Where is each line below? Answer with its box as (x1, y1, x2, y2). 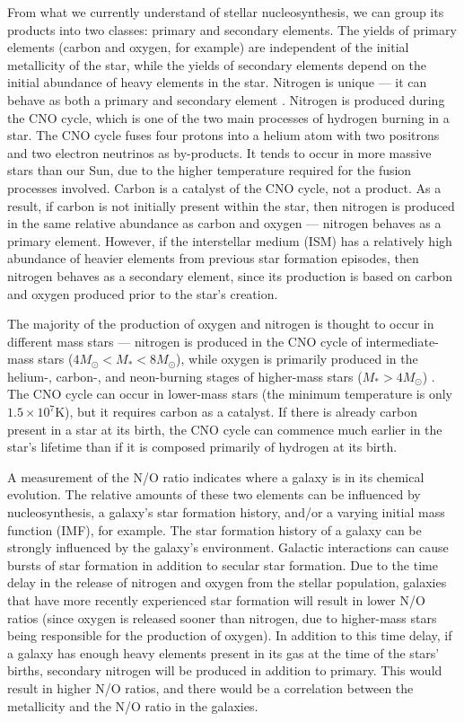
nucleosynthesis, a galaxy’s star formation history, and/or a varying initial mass (7, 503, 445, 522)
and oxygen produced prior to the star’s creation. (7, 284, 278, 303)
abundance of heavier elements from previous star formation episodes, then (7, 249, 419, 268)
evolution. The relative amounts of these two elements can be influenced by (7, 485, 421, 504)
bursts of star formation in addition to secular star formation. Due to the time (7, 555, 438, 574)
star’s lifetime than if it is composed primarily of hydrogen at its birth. (7, 437, 398, 456)
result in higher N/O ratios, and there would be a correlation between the (7, 678, 414, 697)
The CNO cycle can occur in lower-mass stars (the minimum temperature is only (7, 384, 452, 403)
